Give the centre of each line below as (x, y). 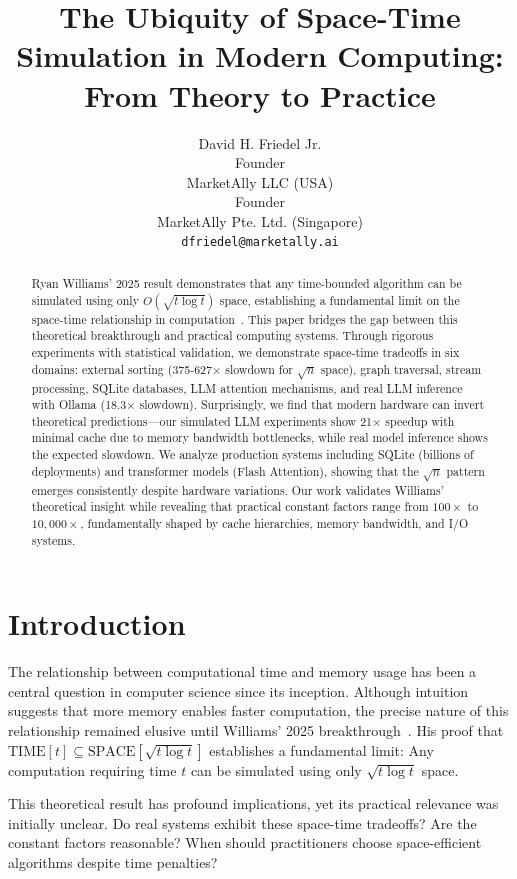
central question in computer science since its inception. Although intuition (238, 690)
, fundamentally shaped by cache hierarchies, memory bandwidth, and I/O (274, 523)
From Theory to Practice (260, 94)
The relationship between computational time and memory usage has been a (242, 671)
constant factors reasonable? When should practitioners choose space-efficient (245, 842)
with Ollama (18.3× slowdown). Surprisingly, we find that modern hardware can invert (258, 404)
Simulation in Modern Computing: (260, 55)
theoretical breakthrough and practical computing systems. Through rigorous (232, 335)
